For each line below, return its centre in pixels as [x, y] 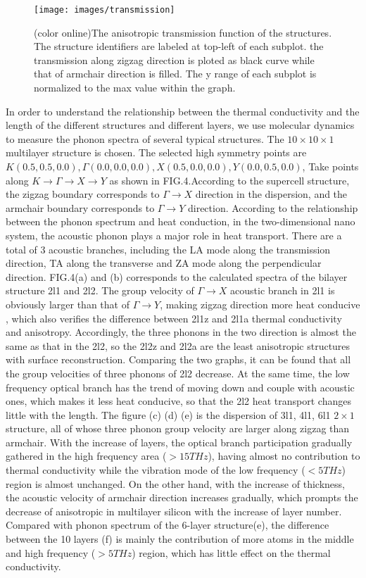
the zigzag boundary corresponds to [83, 194]
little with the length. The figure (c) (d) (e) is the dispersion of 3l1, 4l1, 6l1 [168, 414]
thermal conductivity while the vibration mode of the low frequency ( [156, 470]
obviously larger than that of [68, 304]
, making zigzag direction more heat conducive [260, 304]
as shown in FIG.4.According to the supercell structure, [229, 180]
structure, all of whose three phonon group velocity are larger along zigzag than [178, 428]
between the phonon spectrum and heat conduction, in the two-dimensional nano [181, 221]
